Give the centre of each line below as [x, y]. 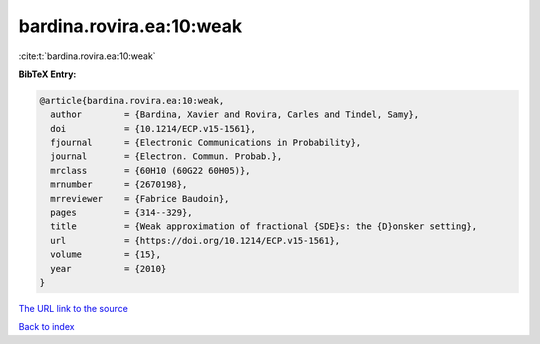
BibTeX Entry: [47, 74]
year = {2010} [108, 268]
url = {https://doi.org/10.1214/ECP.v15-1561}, [195, 240]
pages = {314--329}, [122, 213]
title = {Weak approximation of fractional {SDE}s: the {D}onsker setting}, [264, 226]
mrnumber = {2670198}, [119, 184]
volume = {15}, [106, 254]
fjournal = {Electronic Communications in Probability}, [206, 143]
